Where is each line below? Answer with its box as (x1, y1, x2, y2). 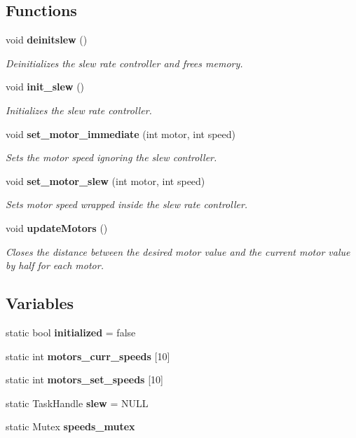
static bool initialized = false (6, 324, 136, 339)
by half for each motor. (6, 258, 104, 273)
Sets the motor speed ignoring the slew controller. (6, 150, 217, 165)
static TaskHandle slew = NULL (6, 395, 149, 410)
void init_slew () (6, 79, 85, 94)
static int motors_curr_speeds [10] (6, 348, 170, 363)
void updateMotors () (6, 220, 108, 235)
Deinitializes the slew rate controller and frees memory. (6, 55, 243, 70)
